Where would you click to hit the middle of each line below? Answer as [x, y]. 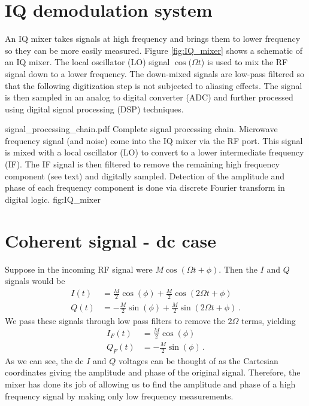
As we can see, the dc [44, 360]
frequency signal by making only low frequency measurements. [119, 396]
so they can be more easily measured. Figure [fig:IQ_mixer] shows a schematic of [154, 50]
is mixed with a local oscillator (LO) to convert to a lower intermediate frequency [154, 152]
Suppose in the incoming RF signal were [79, 269]
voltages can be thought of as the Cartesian [199, 360]
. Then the [238, 269]
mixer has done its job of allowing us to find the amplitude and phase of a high [150, 384]
